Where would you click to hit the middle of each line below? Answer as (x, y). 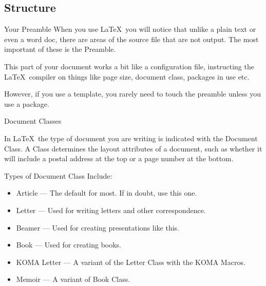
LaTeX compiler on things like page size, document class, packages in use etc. (127, 76)
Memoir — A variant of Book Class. (73, 279)
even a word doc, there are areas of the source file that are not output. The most (131, 39)
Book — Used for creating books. (69, 245)
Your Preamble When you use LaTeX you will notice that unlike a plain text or (130, 29)
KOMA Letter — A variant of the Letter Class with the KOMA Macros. (131, 262)
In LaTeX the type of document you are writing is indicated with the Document (131, 138)
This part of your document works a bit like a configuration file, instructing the (129, 66)
